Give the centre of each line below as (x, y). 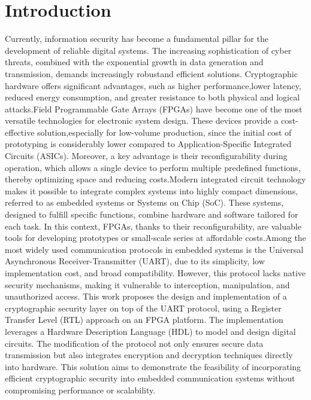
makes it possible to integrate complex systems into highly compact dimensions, (152, 190)
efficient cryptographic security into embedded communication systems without (150, 378)
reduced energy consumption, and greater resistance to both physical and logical (153, 97)
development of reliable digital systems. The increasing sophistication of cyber (148, 50)
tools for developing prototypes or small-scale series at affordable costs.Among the (155, 238)
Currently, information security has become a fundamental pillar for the (137, 39)
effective (20, 132)
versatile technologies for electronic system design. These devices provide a (142, 120)
